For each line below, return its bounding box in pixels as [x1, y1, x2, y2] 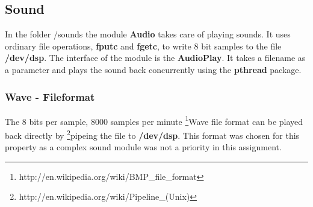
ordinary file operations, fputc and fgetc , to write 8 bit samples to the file [5, 39, 282, 52]
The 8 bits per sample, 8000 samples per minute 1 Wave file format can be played [5, 113, 303, 127]
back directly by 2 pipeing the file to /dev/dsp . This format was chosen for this [5, 127, 300, 141]
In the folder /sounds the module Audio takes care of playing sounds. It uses [5, 28, 291, 40]
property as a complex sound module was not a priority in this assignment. [5, 141, 282, 153]
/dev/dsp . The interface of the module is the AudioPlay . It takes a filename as [5, 51, 306, 64]
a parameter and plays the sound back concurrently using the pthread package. [5, 63, 302, 75]
